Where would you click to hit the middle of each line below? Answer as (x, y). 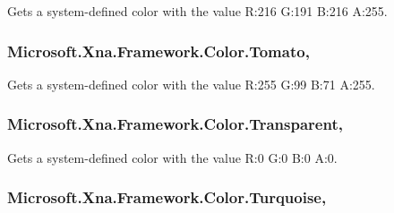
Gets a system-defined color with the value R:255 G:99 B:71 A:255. (191, 84)
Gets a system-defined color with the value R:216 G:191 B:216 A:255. (197, 11)
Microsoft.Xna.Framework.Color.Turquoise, (167, 197)
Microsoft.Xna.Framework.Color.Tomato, (158, 51)
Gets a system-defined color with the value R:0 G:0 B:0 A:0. (172, 157)
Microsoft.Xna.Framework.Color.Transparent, (175, 124)
